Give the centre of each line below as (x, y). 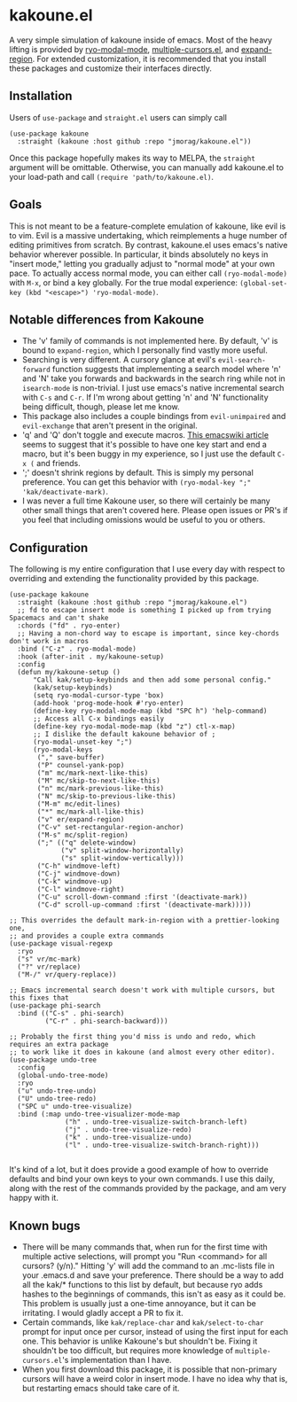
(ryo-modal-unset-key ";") (82, 742)
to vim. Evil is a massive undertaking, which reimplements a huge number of (148, 235)
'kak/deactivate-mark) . (65, 492)
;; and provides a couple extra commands (87, 936)
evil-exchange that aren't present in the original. (109, 425)
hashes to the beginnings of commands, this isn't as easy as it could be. (154, 1294)
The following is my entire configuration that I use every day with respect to (147, 569)
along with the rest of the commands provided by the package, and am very (148, 1188)
